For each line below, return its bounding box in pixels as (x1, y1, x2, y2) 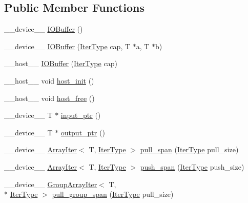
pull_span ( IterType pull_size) (140, 144, 239, 155)
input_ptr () (60, 110, 101, 120)
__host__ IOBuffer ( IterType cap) (4, 58, 117, 69)
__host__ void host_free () (4, 92, 95, 103)
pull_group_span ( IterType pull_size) (52, 189, 174, 199)
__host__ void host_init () (4, 75, 94, 86)
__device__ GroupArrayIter (4, 178, 97, 189)
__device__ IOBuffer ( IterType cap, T (4, 40, 131, 51)
